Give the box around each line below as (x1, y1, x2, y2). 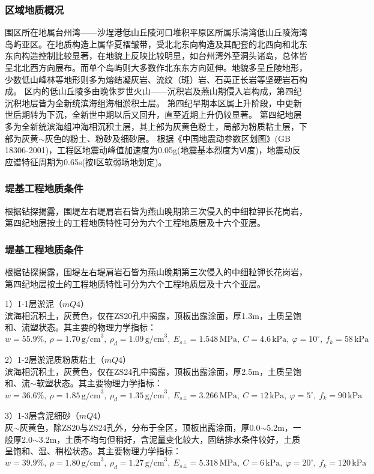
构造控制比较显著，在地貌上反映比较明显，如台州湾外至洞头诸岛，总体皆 (21, 49, 307, 62)
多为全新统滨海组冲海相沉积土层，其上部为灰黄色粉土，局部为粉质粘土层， (5, 120, 299, 132)
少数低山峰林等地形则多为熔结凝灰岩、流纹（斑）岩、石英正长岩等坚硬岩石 (5, 73, 299, 85)
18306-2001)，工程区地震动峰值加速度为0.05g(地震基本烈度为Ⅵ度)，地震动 (5, 144, 292, 156)
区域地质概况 (5, 2, 64, 17)
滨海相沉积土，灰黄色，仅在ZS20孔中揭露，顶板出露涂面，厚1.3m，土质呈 (5, 309, 293, 321)
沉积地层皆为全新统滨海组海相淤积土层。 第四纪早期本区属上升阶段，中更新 (5, 96, 302, 109)
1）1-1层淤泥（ (5, 297, 62, 310)
